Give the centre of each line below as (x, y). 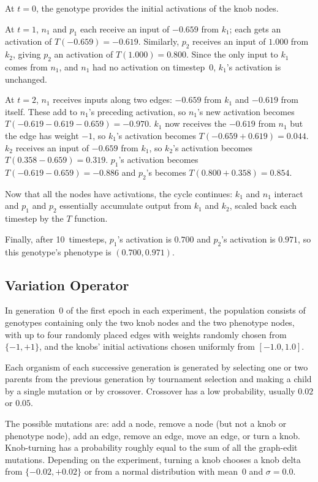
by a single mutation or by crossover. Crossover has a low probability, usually (150, 390)
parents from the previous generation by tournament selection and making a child (158, 379)
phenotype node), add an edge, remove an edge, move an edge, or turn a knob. (153, 435)
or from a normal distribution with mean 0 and (174, 471)
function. (91, 218)
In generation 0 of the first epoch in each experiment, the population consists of (155, 310)
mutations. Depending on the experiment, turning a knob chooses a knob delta (153, 459)
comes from (26, 66)
